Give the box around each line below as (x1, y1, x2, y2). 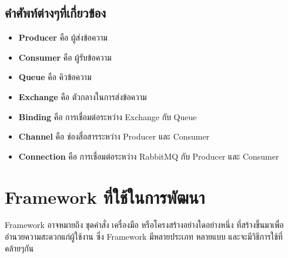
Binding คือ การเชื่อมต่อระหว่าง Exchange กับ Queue (18, 110, 197, 123)
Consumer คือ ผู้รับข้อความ (18, 51, 112, 63)
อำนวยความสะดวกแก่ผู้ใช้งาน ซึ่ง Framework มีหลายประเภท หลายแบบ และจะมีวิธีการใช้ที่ (5, 230, 283, 243)
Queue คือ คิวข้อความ (18, 71, 92, 83)
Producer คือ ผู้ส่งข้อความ (18, 31, 108, 44)
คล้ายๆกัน (5, 242, 34, 254)
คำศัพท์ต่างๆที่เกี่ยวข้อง (5, 4, 106, 22)
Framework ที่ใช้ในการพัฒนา (5, 184, 205, 209)
